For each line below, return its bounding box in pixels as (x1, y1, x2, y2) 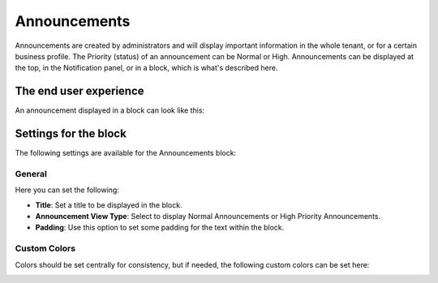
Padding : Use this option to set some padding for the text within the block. (35, 223, 285, 233)
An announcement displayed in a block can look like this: (15, 105, 205, 115)
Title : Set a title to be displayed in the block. (35, 199, 182, 210)
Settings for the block (15, 126, 127, 141)
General (15, 168, 48, 179)
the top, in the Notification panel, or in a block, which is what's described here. (15, 63, 278, 73)
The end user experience (15, 84, 145, 98)
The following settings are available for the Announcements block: (15, 148, 237, 158)
